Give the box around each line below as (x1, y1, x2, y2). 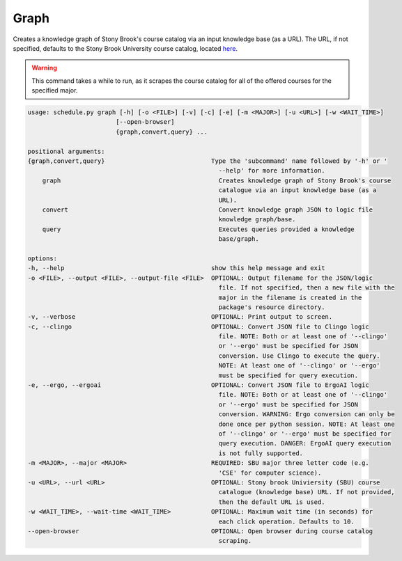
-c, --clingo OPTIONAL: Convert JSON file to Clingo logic (27, 322, 369, 331)
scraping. (218, 537, 252, 545)
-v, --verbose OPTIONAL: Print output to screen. (27, 313, 333, 321)
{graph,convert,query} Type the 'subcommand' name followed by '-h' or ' (27, 157, 388, 165)
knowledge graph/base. (218, 216, 296, 223)
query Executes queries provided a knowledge (42, 225, 355, 233)
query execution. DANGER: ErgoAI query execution (218, 439, 392, 448)
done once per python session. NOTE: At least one (218, 420, 395, 428)
